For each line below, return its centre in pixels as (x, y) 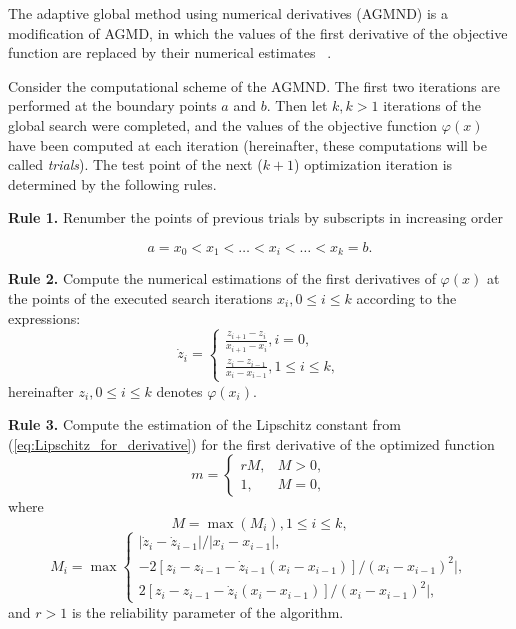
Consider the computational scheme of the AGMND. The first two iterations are (254, 85)
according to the (406, 297)
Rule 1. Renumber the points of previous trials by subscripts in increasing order (256, 217)
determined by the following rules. (112, 183)
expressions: (44, 317)
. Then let (297, 105)
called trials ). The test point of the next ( (135, 164)
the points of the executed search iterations (140, 297)
